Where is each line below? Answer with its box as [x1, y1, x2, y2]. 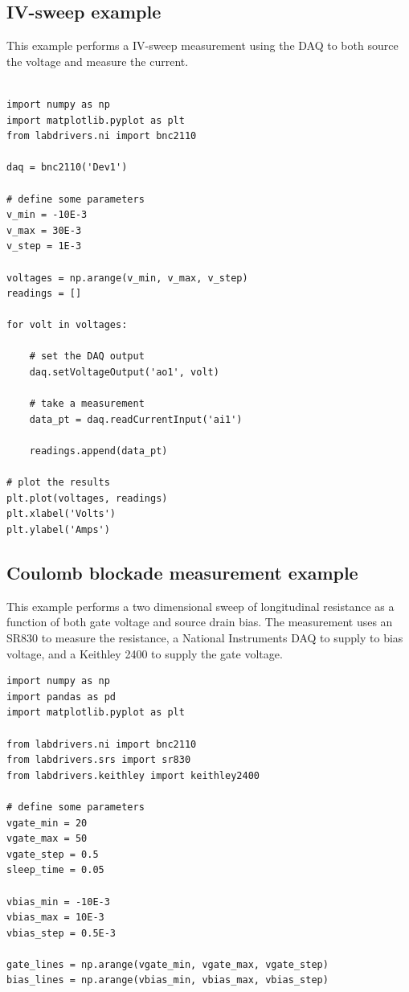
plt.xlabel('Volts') [6, 508, 117, 520]
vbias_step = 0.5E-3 [6, 927, 117, 939]
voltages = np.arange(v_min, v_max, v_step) [6, 272, 248, 284]
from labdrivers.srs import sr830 [6, 754, 191, 766]
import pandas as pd [6, 691, 117, 703]
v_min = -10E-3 [6, 209, 88, 221]
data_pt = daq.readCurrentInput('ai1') [29, 413, 243, 425]
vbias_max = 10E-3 [6, 912, 104, 924]
